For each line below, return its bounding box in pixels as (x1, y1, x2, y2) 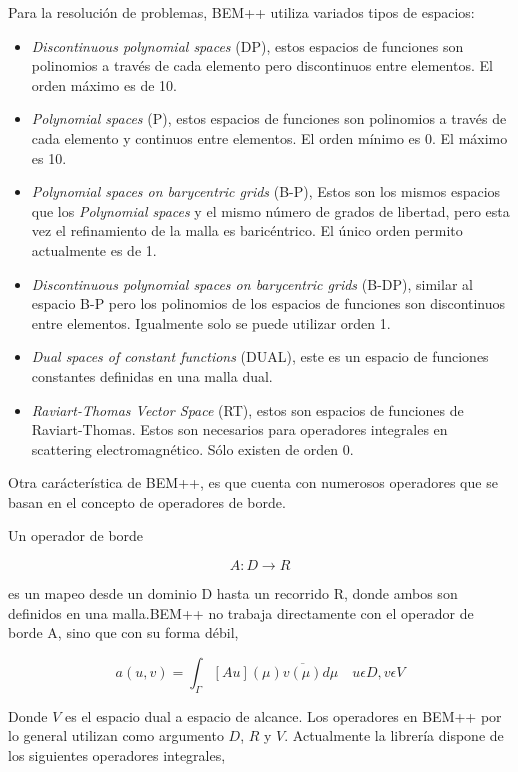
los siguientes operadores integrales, (8, 744, 226, 765)
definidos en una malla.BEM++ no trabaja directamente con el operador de (8, 602, 474, 623)
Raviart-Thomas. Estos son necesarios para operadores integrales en (31, 419, 448, 440)
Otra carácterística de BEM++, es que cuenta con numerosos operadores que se (8, 472, 498, 493)
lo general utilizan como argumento (8, 725, 224, 746)
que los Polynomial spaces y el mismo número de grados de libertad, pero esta (31, 200, 510, 221)
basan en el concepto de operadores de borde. (8, 491, 286, 512)
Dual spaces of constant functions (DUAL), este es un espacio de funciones (31, 346, 489, 367)
